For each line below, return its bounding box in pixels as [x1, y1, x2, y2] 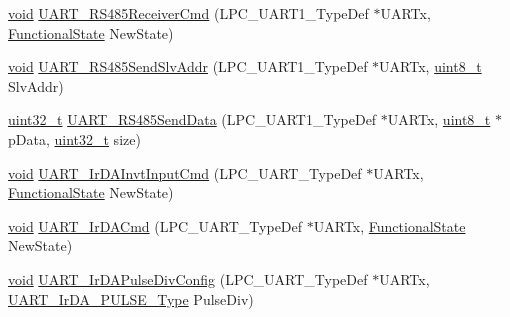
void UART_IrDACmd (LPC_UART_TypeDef [8, 215, 303, 236]
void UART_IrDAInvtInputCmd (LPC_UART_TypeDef [8, 162, 362, 183]
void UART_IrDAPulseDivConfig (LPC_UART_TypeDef [8, 268, 368, 289]
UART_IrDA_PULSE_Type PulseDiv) [8, 288, 254, 309]
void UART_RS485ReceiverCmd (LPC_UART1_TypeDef [8, 3, 369, 23]
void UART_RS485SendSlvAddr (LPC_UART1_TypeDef [8, 56, 368, 77]
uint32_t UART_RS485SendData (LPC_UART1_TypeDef [8, 109, 377, 130]
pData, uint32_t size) [8, 128, 141, 149]
